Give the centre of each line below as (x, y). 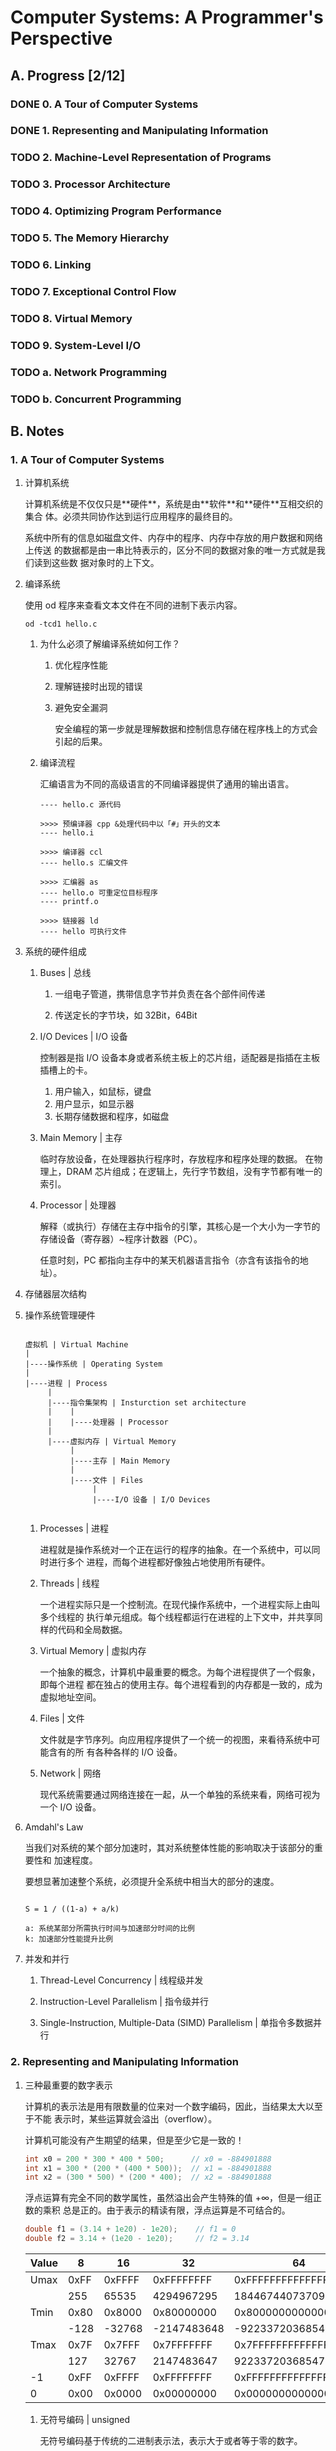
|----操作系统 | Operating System (93, 1364)
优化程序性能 (81, 665)
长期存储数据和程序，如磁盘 (112, 1117)
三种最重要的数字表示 (68, 2085)
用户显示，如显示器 (94, 1104)
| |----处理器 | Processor (108, 1422)
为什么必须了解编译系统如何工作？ (110, 644)
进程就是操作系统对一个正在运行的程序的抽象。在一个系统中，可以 (175, 1550)
